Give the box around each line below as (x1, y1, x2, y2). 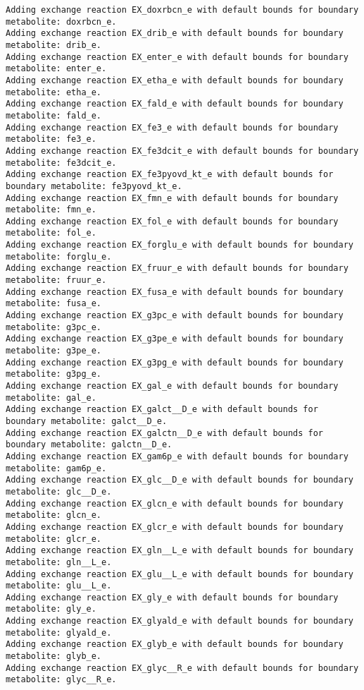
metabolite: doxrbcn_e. (6, 16, 117, 27)
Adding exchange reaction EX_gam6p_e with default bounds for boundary (6, 451, 349, 461)
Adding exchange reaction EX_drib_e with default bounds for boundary (6, 28, 344, 39)
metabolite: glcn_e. (6, 510, 102, 521)
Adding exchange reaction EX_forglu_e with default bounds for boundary (6, 240, 353, 250)
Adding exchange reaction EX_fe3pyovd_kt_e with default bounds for (6, 169, 334, 180)
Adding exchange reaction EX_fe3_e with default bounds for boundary (6, 122, 339, 133)
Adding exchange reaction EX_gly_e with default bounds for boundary (6, 592, 339, 603)
